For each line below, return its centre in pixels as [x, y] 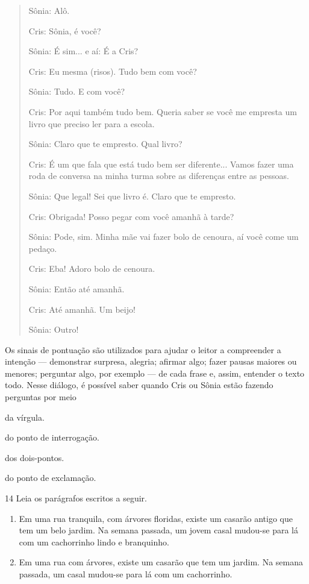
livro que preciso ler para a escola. [92, 123]
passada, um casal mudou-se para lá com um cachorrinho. [126, 574]
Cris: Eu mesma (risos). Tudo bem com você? [113, 71]
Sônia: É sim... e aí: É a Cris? [83, 51]
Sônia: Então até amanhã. [76, 288]
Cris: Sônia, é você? [65, 30]
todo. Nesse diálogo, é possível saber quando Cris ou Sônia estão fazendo [139, 385]
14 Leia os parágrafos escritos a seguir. [76, 498]
